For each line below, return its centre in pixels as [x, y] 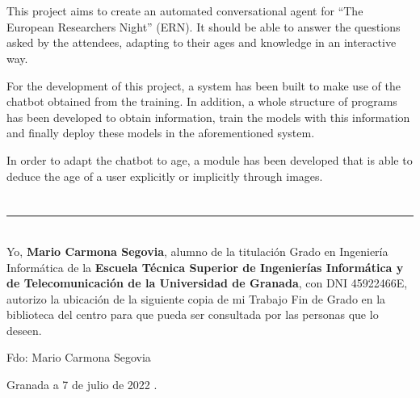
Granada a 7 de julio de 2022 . [82, 385]
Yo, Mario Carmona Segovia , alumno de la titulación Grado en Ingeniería [197, 251]
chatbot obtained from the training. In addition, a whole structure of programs [202, 101]
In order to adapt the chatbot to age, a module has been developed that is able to [210, 159]
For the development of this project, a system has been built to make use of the [204, 85]
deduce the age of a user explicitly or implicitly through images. [165, 176]
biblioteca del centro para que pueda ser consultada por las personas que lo [193, 314]
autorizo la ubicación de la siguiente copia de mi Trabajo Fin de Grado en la [196, 298]
